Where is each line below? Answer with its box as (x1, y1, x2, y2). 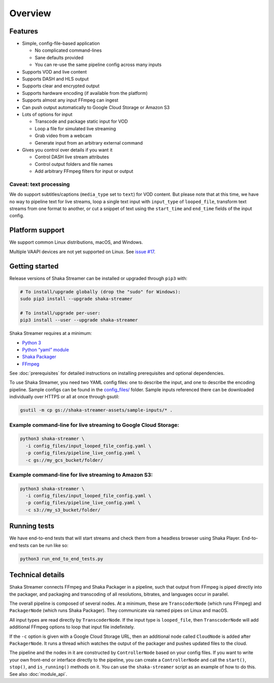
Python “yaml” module (22, 347, 70, 353)
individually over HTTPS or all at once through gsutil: (9, 394, 120, 400)
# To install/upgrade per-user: (20, 310, 101, 316)
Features (9, 27, 38, 36)
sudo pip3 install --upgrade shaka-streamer (20, 296, 133, 301)
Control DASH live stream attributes (35, 154, 109, 160)
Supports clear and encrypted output (22, 83, 100, 89)
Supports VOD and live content (22, 69, 87, 75)
